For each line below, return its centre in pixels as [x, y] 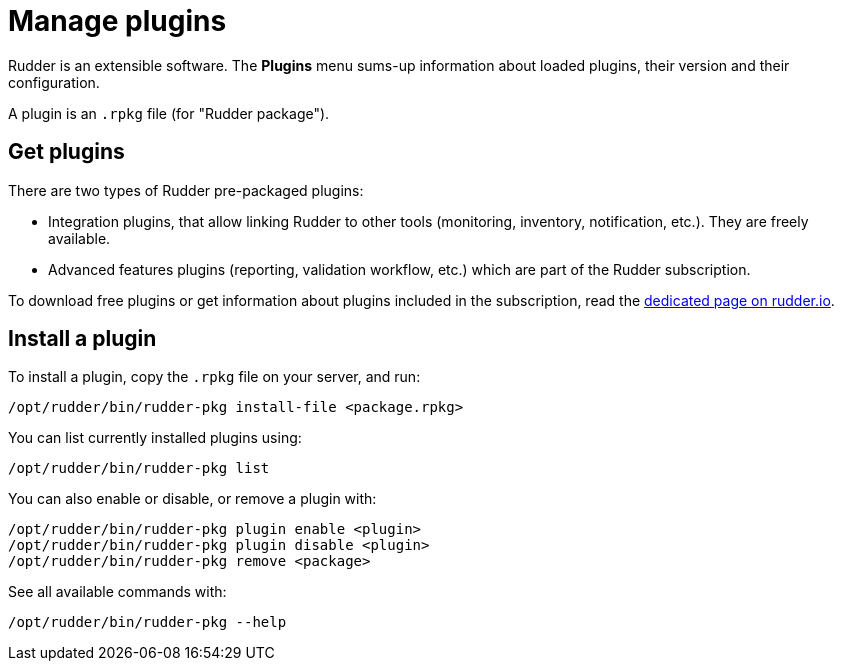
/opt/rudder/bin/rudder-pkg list [139, 468]
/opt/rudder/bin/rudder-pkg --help [147, 622]
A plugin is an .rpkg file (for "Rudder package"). [169, 113]
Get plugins [66, 152]
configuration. [54, 82]
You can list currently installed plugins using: [155, 438]
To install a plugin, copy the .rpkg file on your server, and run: [214, 377]
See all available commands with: [117, 592]
